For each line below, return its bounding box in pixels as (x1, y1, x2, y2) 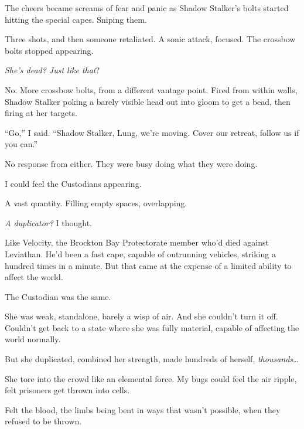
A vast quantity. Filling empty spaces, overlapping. (5, 197, 187, 209)
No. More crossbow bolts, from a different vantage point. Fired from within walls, (5, 83, 298, 96)
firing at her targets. (5, 107, 77, 119)
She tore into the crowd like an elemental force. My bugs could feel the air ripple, (5, 372, 297, 384)
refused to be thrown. (5, 415, 82, 427)
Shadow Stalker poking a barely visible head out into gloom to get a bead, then (5, 95, 291, 107)
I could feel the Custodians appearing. (5, 177, 142, 189)
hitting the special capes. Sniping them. (5, 13, 147, 25)
